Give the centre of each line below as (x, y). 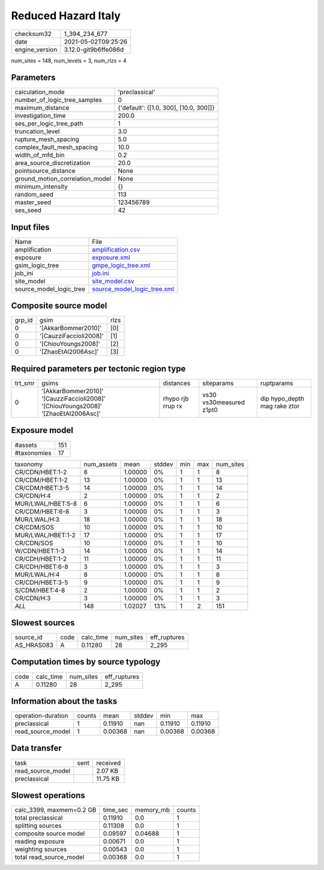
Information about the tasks (64, 701)
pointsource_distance (45, 171)
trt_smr (25, 383)
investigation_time (40, 116)
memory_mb (153, 810)
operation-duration (41, 716)
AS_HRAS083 (34, 645)
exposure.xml (111, 257)
